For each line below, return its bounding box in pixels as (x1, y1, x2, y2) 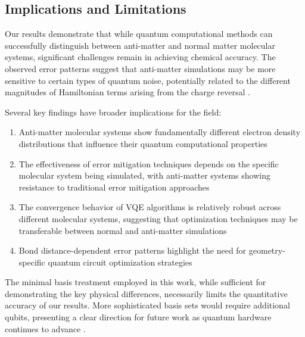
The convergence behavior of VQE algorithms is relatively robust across (18, 201, 281, 213)
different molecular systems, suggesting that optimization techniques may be (18, 212, 298, 224)
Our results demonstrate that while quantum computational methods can (5, 27, 273, 40)
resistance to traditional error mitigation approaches (18, 180, 210, 193)
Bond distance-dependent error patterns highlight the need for (18, 244, 247, 257)
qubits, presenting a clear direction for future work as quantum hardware (5, 311, 272, 323)
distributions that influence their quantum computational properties (18, 137, 267, 149)
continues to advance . (5, 322, 86, 335)
